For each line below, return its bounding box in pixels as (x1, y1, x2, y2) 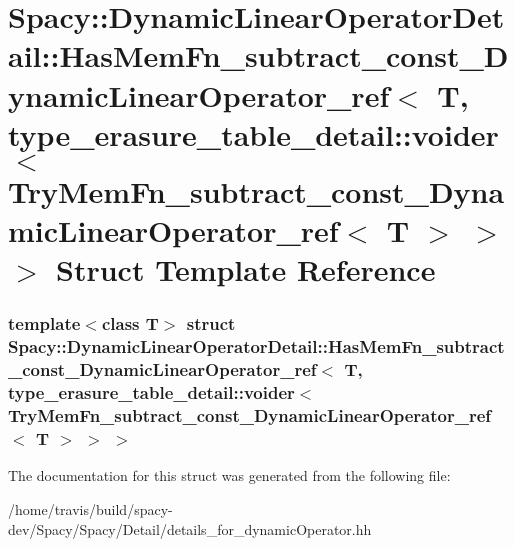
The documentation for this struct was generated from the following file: (8, 465, 451, 486)
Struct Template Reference (56, 249, 436, 290)
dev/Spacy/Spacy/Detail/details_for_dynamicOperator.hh (8, 518, 372, 539)
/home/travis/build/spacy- (8, 498, 173, 519)
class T (101, 311, 159, 336)
